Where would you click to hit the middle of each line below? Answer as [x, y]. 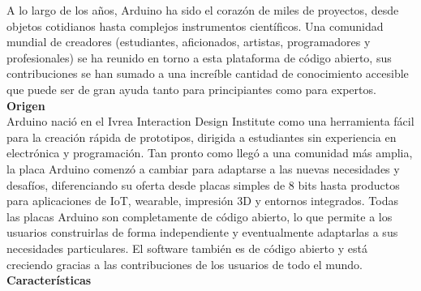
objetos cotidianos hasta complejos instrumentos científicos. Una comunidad [195, 26]
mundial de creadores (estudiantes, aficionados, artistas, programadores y [189, 42]
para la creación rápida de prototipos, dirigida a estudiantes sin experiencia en [202, 137]
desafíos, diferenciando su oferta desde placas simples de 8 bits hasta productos [203, 184]
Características [49, 280]
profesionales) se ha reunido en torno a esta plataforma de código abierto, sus [199, 57]
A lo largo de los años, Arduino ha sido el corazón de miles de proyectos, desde [203, 10]
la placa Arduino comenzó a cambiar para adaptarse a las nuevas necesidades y [203, 168]
